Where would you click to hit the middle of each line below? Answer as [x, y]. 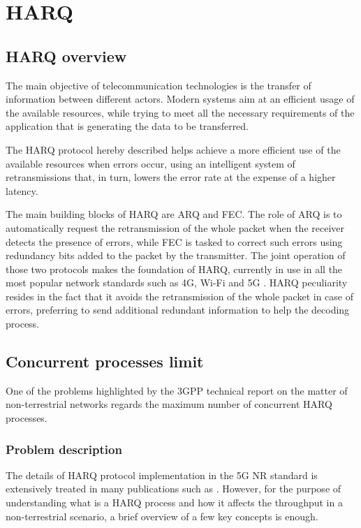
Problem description [64, 449]
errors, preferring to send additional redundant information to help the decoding [178, 310]
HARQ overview [66, 56]
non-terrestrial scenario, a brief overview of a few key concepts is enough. [162, 516]
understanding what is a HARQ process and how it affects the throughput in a [174, 503]
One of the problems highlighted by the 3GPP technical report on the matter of [177, 390]
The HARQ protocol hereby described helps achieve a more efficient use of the [173, 149]
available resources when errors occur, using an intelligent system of [150, 163]
